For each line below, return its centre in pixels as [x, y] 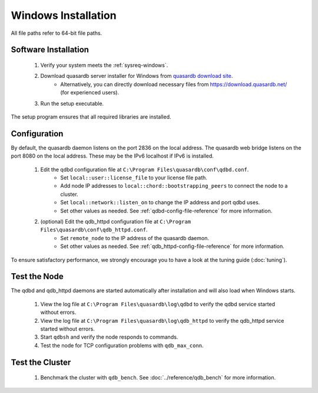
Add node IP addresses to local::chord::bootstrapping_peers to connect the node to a [174, 186]
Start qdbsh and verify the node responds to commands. [109, 337]
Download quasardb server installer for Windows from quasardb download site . [137, 76]
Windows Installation [64, 15]
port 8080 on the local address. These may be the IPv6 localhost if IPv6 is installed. [112, 156]
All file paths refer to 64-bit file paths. [57, 33]
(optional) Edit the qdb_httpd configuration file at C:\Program [116, 221]
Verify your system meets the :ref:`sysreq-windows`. [104, 65]
